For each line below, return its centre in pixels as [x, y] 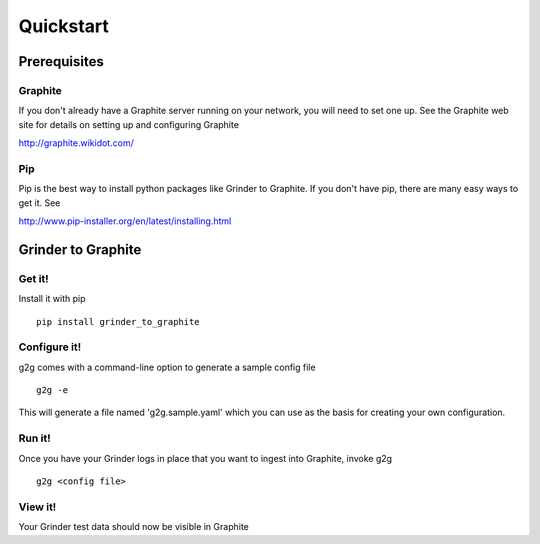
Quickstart [64, 26]
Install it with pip [52, 299]
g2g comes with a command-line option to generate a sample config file [167, 367]
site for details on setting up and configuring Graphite [129, 124]
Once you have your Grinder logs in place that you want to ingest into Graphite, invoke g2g [205, 458]
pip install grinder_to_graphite [118, 321]
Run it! [34, 438]
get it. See [39, 202]
